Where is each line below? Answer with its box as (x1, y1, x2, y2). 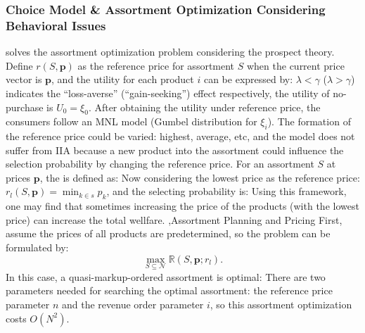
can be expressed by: (203, 72, 293, 87)
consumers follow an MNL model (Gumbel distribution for (6, 114, 257, 129)
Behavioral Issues (6, 16, 106, 34)
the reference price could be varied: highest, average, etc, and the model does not (6, 129, 355, 144)
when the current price (246, 58, 345, 73)
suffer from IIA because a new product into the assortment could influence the (6, 142, 344, 157)
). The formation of (267, 114, 351, 129)
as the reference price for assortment (77, 58, 235, 73)
